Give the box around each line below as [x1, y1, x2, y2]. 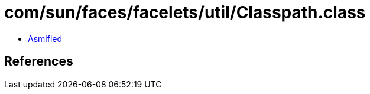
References [4, 54, 73, 69]
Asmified [28, 33, 63, 44]
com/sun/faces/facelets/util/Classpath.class [4, 2, 366, 22]
